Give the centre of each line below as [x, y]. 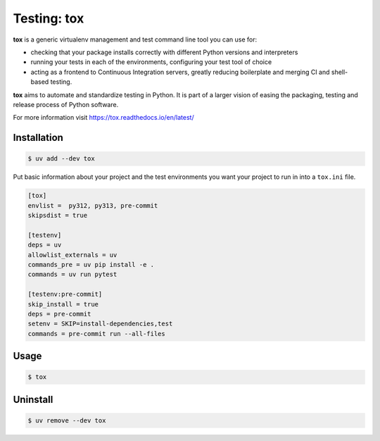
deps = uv [45, 245]
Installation [38, 138]
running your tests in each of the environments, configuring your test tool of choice [151, 62]
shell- [340, 72]
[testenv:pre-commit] [65, 294]
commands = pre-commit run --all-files [96, 334]
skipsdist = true [58, 216]
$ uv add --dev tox [61, 159]
